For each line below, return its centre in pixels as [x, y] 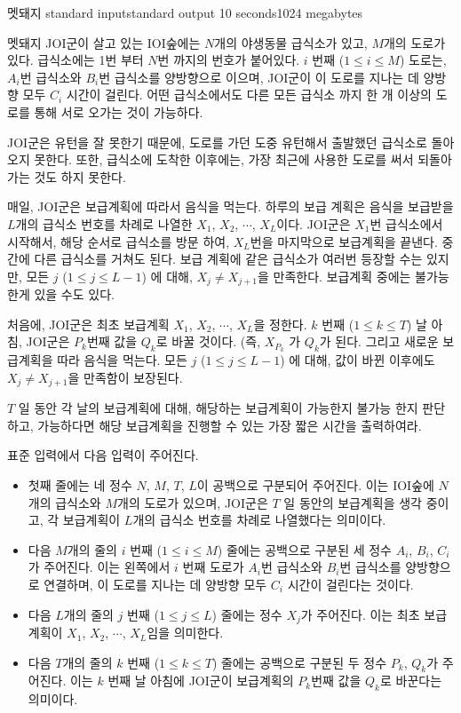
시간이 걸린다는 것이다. [350, 585]
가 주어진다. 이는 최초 [360, 614]
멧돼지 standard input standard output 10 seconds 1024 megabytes [185, 12]
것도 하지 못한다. [80, 176]
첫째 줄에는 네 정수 [80, 485]
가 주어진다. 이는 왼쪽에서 [99, 567]
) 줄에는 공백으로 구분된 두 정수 [299, 662]
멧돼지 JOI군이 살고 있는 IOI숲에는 [104, 42]
